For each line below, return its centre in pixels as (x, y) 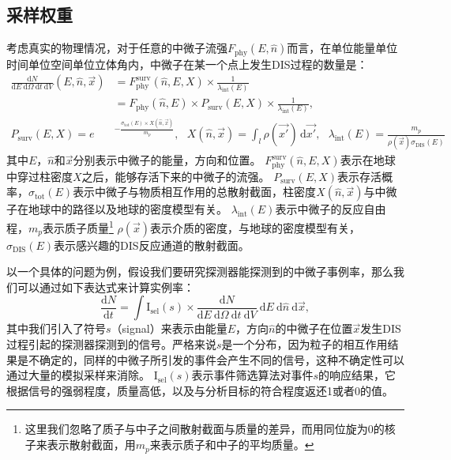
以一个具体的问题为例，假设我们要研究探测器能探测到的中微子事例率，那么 (200, 271)
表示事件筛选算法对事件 (252, 375)
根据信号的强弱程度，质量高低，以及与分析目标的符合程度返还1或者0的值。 (200, 390)
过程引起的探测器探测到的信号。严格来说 (111, 344)
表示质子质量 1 (78, 226)
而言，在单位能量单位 (342, 48)
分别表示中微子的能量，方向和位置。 (167, 160)
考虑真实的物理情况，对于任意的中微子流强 (117, 48)
